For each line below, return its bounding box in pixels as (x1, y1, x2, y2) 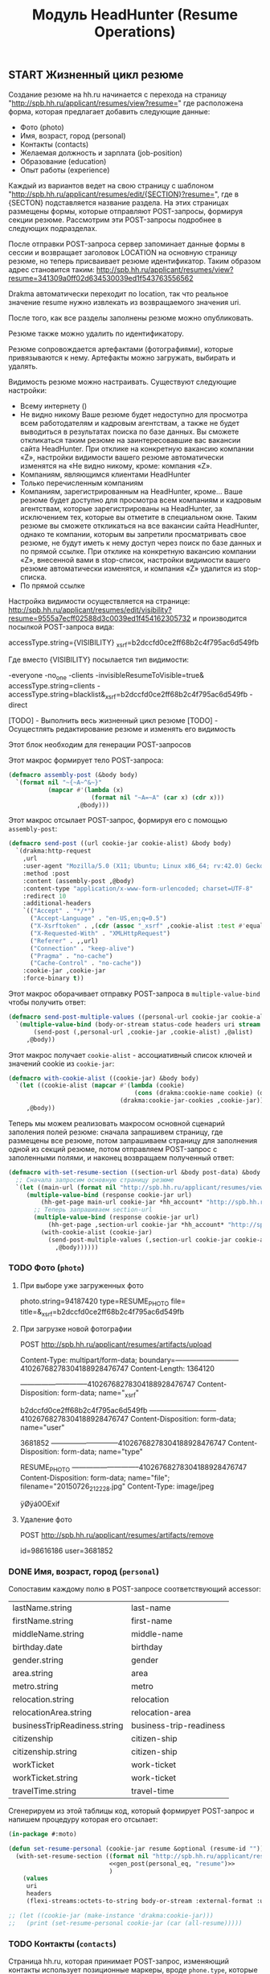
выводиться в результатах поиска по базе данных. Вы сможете (19, 427, 239, 436)
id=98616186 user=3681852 (19, 1546, 113, 1555)
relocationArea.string (12, 1707, 92, 1718)
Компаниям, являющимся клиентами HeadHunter (19, 469, 191, 479)
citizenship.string (12, 1746, 78, 1757)
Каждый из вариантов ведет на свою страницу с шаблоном (8, 180, 215, 190)
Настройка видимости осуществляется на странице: (8, 596, 190, 605)
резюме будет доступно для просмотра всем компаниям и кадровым (19, 495, 262, 505)
